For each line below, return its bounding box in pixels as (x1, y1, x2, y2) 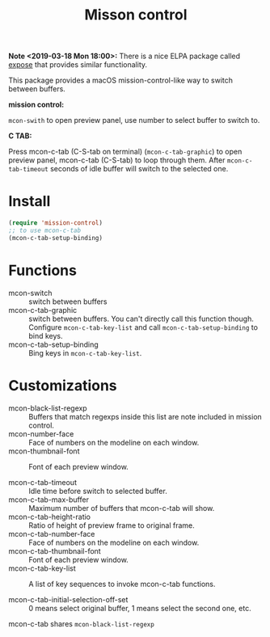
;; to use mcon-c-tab (8, 226, 82, 234)
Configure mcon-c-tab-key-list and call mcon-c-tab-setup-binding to (28, 322, 259, 332)
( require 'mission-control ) (8, 219, 103, 227)
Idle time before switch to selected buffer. (28, 486, 167, 496)
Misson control (84, 6, 188, 24)
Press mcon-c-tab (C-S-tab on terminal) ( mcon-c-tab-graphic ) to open (8, 147, 243, 157)
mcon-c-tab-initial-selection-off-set (8, 594, 129, 604)
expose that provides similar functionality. (8, 60, 148, 70)
